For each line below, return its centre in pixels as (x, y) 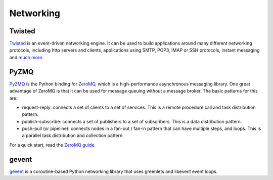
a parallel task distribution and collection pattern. (73, 136)
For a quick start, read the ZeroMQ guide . (53, 145)
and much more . (27, 57)
